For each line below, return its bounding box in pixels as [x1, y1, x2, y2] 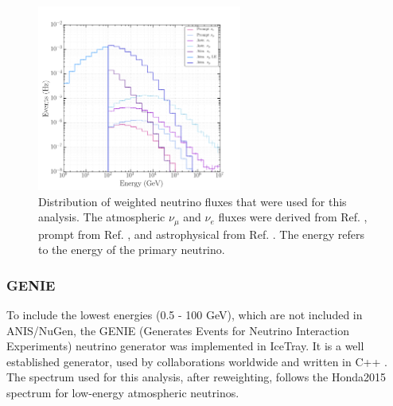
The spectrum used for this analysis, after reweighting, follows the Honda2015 [6, 369, 387, 385]
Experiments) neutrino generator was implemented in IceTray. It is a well [6, 338, 364, 354]
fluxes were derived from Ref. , [218, 209, 368, 225]
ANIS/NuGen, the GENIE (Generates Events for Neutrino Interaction [6, 322, 349, 338]
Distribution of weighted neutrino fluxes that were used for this [38, 193, 347, 209]
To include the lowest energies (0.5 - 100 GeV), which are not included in [6, 306, 363, 323]
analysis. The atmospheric [38, 209, 165, 225]
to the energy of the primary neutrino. [38, 241, 225, 258]
